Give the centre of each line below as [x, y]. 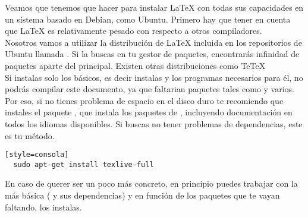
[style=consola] [37, 155]
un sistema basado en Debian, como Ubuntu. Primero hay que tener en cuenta [148, 19]
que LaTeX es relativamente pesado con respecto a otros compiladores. [133, 31]
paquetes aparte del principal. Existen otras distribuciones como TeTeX [135, 65]
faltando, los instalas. [43, 207]
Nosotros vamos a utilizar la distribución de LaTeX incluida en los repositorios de [153, 42]
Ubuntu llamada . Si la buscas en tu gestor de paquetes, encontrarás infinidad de [152, 54]
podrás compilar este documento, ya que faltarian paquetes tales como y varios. [150, 89]
